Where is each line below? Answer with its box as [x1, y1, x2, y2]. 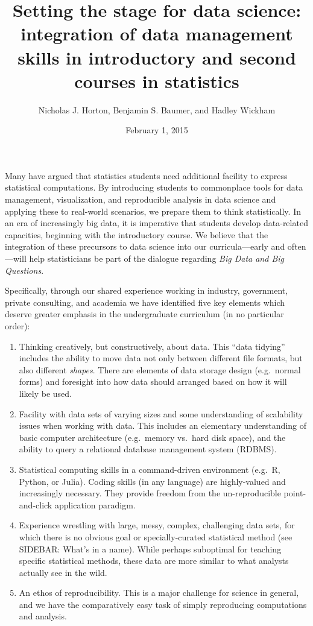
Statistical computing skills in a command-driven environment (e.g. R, [19, 463, 280, 475]
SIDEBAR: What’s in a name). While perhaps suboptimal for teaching [19, 542, 282, 555]
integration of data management [21, 21, 293, 46]
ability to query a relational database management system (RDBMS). [19, 443, 277, 455]
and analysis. [19, 610, 67, 622]
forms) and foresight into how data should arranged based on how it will [19, 375, 287, 388]
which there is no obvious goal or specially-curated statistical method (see [19, 530, 292, 543]
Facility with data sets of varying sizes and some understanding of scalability [19, 407, 303, 420]
